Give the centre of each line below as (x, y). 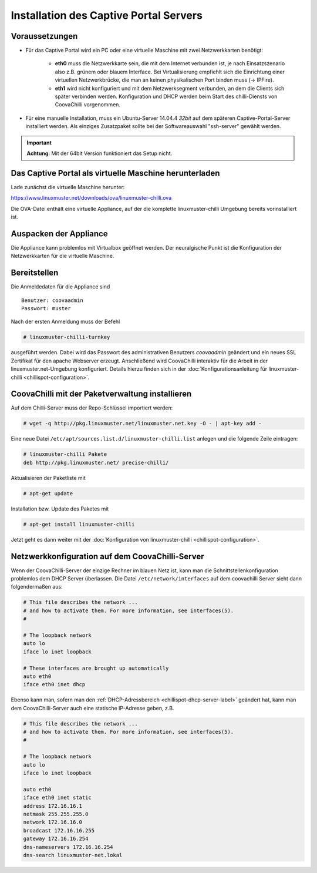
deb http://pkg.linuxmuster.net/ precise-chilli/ (96, 462)
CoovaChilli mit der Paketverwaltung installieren (101, 394)
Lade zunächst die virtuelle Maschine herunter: (68, 187)
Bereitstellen (35, 273)
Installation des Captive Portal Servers (107, 15)
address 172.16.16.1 (53, 806)
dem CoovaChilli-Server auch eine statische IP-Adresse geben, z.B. (92, 708)
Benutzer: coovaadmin (52, 300)
